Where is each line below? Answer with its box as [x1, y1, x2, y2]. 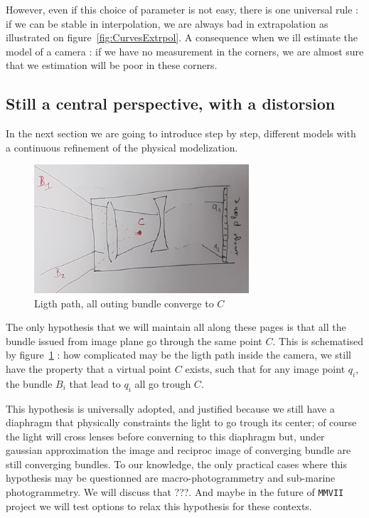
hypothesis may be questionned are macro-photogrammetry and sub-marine [6, 470, 336, 485]
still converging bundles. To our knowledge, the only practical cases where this [6, 456, 348, 471]
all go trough [134, 376, 191, 391]
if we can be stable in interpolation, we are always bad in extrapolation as [6, 16, 328, 31]
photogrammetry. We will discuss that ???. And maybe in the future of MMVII [6, 485, 344, 499]
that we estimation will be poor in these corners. [6, 58, 218, 73]
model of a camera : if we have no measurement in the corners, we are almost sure [6, 43, 364, 58]
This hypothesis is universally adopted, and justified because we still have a [6, 401, 335, 416]
